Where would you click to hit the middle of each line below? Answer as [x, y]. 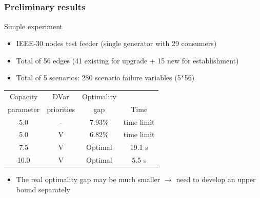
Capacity [24, 96]
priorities [61, 109]
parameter [24, 109]
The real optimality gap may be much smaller [88, 179]
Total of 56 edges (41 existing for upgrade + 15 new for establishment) [127, 60]
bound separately [43, 189]
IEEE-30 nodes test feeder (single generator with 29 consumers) [116, 43]
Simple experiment [33, 26]
